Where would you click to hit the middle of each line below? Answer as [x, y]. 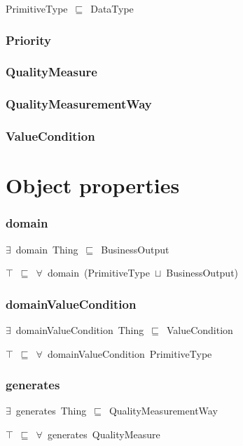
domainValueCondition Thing [80, 329]
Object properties [93, 185]
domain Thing [47, 249]
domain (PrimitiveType [98, 273]
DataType [112, 8]
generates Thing [51, 411]
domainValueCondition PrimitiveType [130, 353]
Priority [28, 40]
